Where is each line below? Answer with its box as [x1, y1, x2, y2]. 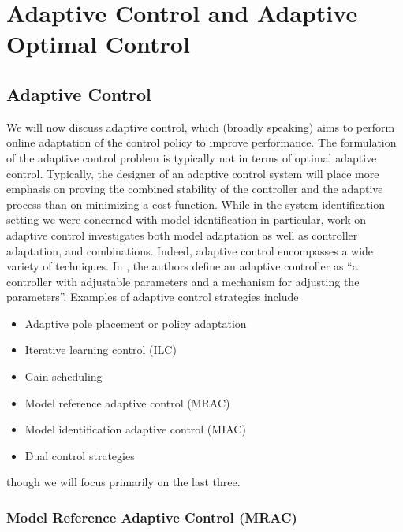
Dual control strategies [24, 447, 135, 463]
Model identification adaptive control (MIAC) [24, 421, 246, 437]
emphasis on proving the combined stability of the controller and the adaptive [6, 180, 383, 197]
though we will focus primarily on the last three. [6, 474, 241, 490]
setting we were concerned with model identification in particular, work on [6, 211, 367, 228]
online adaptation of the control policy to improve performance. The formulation [6, 134, 397, 151]
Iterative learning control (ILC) [24, 341, 177, 358]
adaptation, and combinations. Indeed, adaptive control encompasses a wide [6, 242, 374, 259]
